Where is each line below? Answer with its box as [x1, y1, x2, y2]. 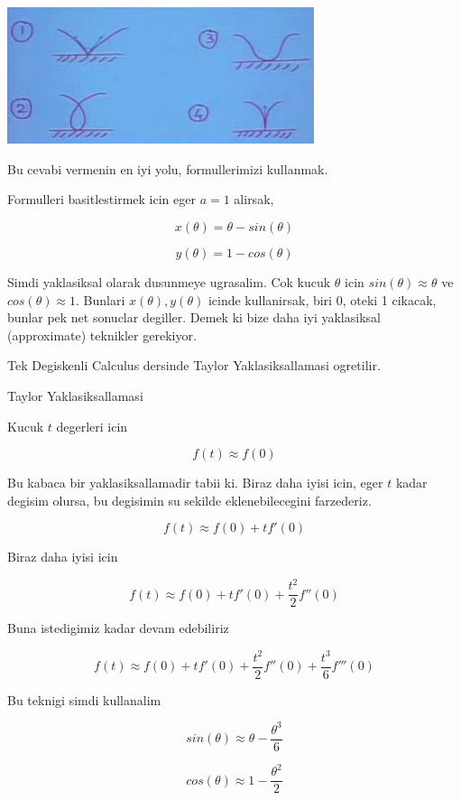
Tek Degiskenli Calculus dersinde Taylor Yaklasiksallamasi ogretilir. [7, 356, 381, 375]
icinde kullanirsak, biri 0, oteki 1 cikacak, [207, 290, 437, 309]
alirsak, [234, 190, 274, 209]
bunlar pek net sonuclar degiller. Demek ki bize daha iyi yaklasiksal [7, 308, 381, 327]
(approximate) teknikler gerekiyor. [7, 325, 197, 344]
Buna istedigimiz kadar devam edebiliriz [7, 619, 229, 637]
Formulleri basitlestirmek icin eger [7, 190, 196, 209]
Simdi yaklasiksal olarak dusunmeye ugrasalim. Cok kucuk [7, 272, 331, 291]
